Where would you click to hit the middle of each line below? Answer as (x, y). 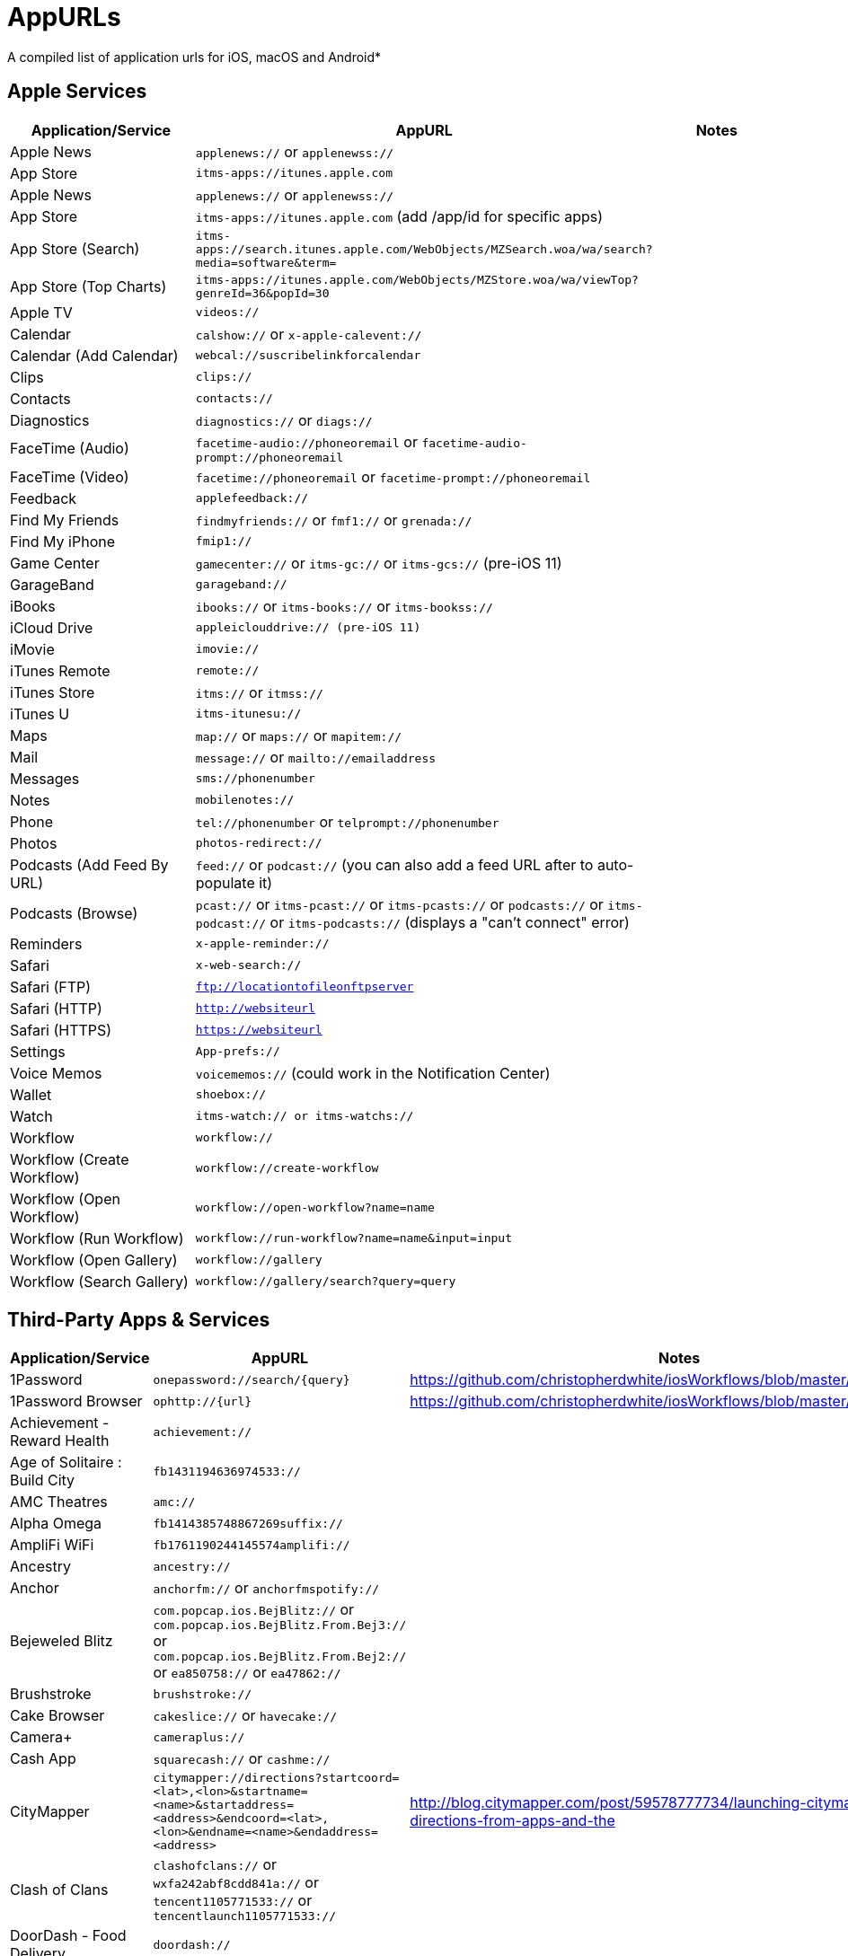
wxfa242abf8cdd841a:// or (236, 1883)
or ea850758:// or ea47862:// (247, 1673)
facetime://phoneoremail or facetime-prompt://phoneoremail (393, 476)
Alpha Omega (56, 1524)
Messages (45, 778)
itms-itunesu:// (248, 714)
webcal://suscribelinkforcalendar (308, 356)
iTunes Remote (60, 670)
